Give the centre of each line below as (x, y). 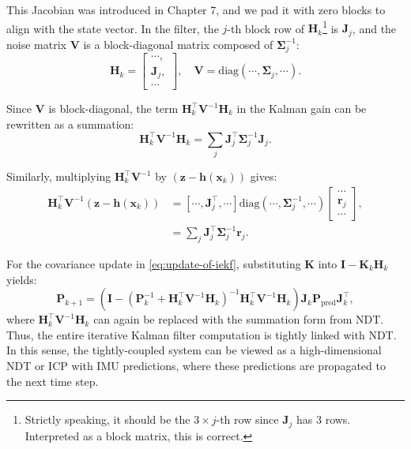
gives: (264, 176)
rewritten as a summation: (70, 123)
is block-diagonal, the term (113, 108)
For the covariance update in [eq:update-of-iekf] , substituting (154, 263)
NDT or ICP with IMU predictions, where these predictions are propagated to (196, 365)
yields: (22, 279)
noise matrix (36, 44)
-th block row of (266, 28)
